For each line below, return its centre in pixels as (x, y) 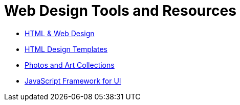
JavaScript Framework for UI (73, 81)
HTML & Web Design (60, 33)
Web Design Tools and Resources (120, 11)
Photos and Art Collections (70, 65)
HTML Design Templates (66, 49)
